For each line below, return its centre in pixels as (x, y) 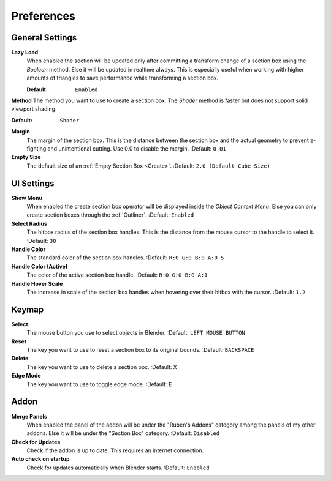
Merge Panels (29, 416)
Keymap (28, 309)
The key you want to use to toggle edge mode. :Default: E (99, 384)
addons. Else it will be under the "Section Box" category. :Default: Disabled (123, 433)
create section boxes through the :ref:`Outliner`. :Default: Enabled (110, 215)
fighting (36, 148)
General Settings (44, 38)
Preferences (44, 16)
